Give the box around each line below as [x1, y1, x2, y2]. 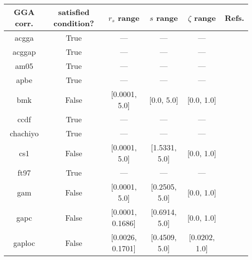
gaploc [13, 237, 35, 248]
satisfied [58, 6, 90, 17]
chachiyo [10, 128, 39, 139]
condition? [53, 17, 94, 29]
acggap [12, 46, 36, 57]
